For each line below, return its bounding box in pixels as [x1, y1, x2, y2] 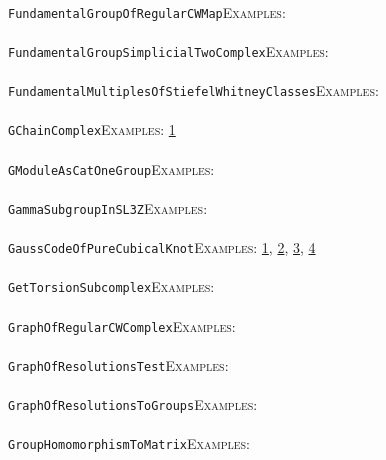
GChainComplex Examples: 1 [8, 119, 176, 140]
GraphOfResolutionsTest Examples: [8, 354, 229, 375]
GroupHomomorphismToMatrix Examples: [8, 433, 251, 454]
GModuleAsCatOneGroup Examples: [8, 158, 215, 179]
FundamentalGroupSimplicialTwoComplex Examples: [8, 40, 329, 61]
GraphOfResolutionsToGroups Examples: [8, 394, 258, 415]
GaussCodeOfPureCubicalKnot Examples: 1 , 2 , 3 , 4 [8, 237, 316, 258]
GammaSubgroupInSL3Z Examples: [8, 197, 208, 218]
